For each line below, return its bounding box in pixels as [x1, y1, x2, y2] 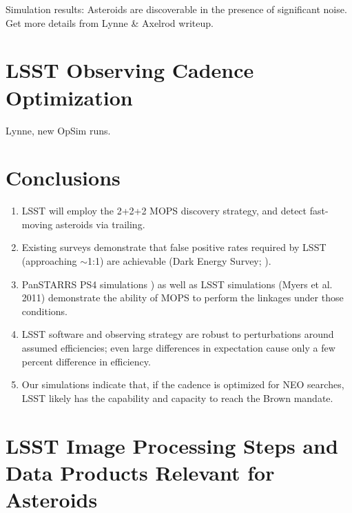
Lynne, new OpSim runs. [6, 123, 111, 137]
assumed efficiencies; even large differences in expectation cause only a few [21, 340, 335, 354]
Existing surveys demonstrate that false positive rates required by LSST [21, 240, 327, 254]
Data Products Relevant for [6, 458, 275, 486]
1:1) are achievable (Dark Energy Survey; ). [87, 254, 271, 268]
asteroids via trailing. [55, 217, 145, 231]
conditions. [21, 303, 68, 318]
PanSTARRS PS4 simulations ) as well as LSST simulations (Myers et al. [21, 276, 333, 291]
